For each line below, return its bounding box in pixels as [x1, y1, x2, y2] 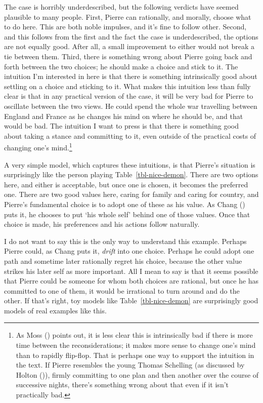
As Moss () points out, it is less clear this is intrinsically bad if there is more [16, 330, 253, 340]
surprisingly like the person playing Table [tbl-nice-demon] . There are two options [4, 169, 258, 180]
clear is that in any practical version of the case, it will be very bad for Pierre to [4, 91, 253, 101]
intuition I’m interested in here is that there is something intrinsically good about [4, 71, 257, 82]
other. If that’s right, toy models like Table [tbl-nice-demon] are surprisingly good [4, 295, 258, 306]
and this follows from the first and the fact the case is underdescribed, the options [4, 31, 258, 42]
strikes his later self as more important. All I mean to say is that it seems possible [4, 265, 258, 276]
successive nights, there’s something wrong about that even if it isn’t [16, 379, 229, 390]
